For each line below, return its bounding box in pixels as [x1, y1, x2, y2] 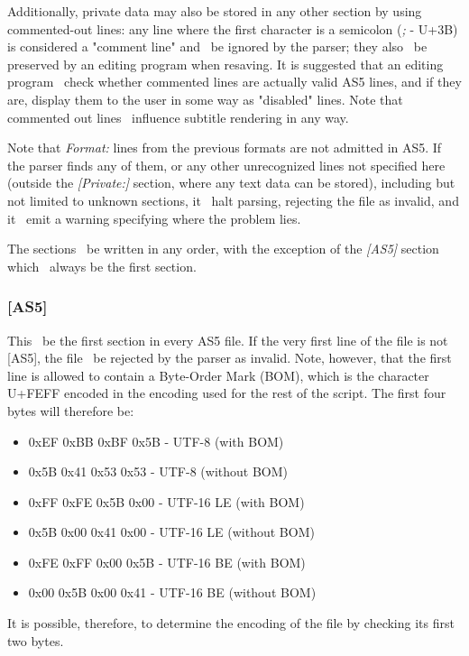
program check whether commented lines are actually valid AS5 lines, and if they [7, 72, 462, 91]
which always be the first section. [7, 256, 197, 275]
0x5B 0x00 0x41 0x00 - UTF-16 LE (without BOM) [28, 522, 315, 541]
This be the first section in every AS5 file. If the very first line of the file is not [7, 330, 448, 349]
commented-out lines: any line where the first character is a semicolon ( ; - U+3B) [7, 19, 458, 38]
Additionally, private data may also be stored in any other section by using [7, 2, 422, 20]
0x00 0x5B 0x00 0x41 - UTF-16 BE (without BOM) [28, 583, 317, 602]
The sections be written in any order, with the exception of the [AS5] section [7, 239, 439, 258]
